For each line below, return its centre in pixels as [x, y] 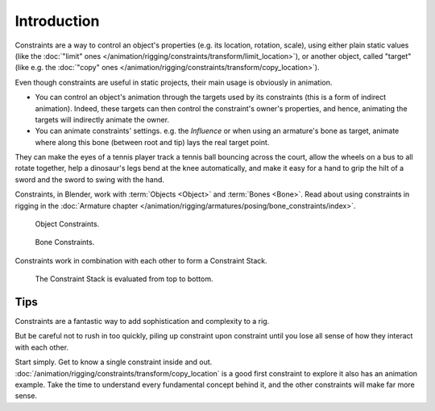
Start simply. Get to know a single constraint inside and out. [114, 362]
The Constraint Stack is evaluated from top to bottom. [124, 279]
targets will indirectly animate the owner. [102, 119]
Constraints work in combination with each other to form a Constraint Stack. [141, 260]
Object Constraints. [67, 224]
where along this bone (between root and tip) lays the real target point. [152, 142]
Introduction [57, 21]
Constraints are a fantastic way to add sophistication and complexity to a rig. [142, 322]
